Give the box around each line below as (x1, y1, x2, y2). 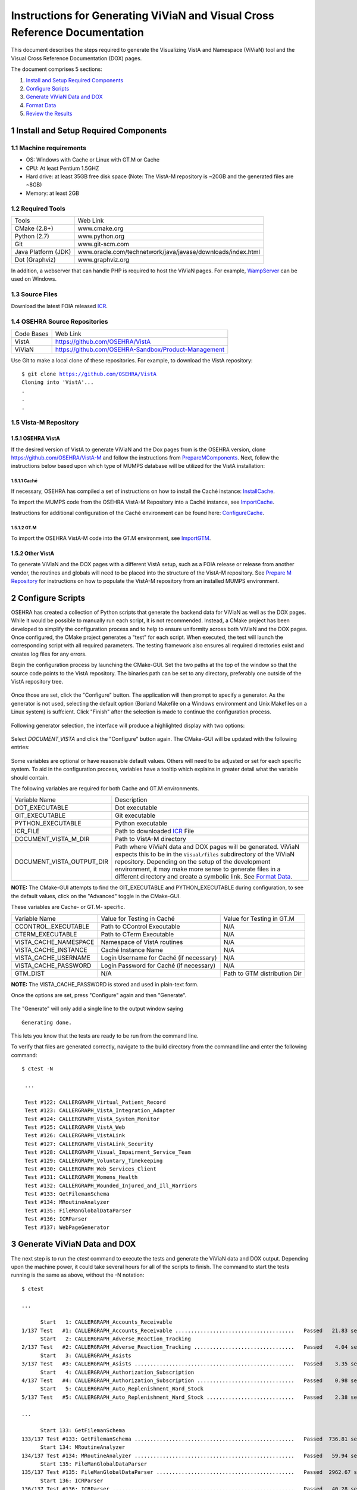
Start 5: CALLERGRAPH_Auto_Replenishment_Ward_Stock (40, 1386, 203, 1392)
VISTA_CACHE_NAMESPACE (14, 938, 95, 946)
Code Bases (14, 330, 49, 338)
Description (115, 796, 148, 804)
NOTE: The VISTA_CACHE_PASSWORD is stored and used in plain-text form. (11, 980, 199, 988)
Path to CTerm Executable (101, 930, 174, 938)
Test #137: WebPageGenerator (24, 1224, 110, 1231)
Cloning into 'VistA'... (21, 379, 94, 386)
